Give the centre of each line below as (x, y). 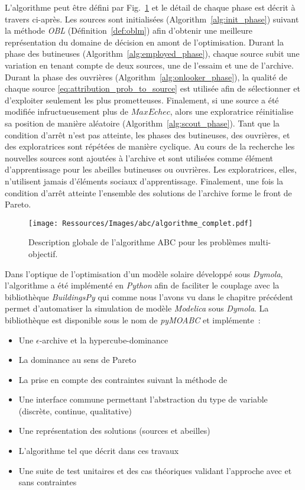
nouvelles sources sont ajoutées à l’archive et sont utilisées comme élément (139, 158)
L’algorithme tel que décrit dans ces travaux (99, 451)
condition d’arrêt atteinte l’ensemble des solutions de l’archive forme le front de (148, 192)
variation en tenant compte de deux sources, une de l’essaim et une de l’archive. (149, 65)
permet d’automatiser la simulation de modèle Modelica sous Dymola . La (137, 308)
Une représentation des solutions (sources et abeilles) (114, 431)
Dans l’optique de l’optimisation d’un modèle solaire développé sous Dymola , (144, 273)
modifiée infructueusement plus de (67, 111)
